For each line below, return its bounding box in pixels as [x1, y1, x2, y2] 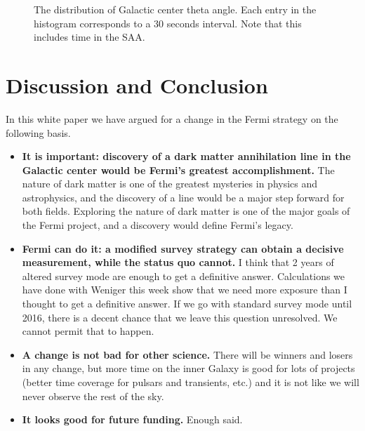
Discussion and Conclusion [6, 70, 268, 99]
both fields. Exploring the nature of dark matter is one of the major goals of [22, 204, 350, 218]
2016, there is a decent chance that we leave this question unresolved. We [22, 310, 338, 324]
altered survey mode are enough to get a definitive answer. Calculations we [22, 268, 345, 283]
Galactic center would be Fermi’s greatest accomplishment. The [22, 162, 335, 177]
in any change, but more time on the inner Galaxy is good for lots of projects [22, 361, 355, 376]
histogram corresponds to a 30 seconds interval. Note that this [34, 15, 302, 30]
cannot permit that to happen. [22, 324, 154, 338]
